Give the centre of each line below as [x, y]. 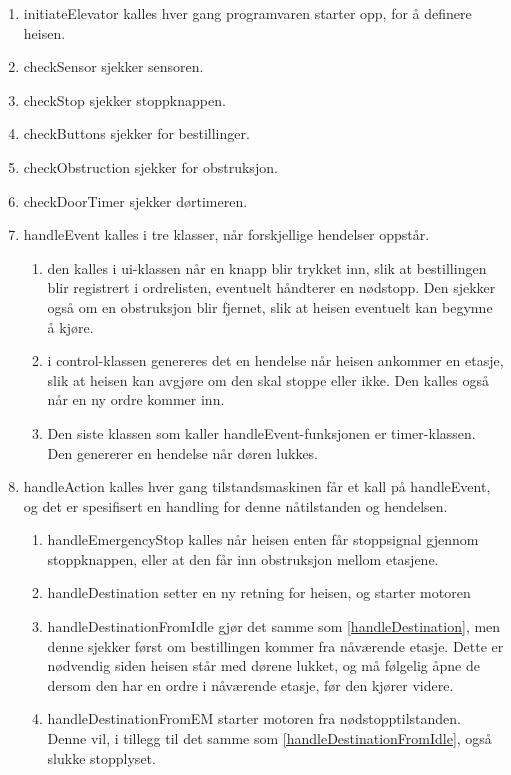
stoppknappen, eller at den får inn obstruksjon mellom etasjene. [243, 558]
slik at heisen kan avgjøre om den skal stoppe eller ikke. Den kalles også [268, 379]
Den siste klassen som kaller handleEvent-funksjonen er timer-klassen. [261, 432]
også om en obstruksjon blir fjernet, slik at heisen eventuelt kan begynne [270, 306]
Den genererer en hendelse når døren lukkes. [183, 452]
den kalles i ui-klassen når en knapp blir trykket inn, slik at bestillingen [267, 267]
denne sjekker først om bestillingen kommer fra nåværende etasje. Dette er [275, 645]
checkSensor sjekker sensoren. [113, 66]
